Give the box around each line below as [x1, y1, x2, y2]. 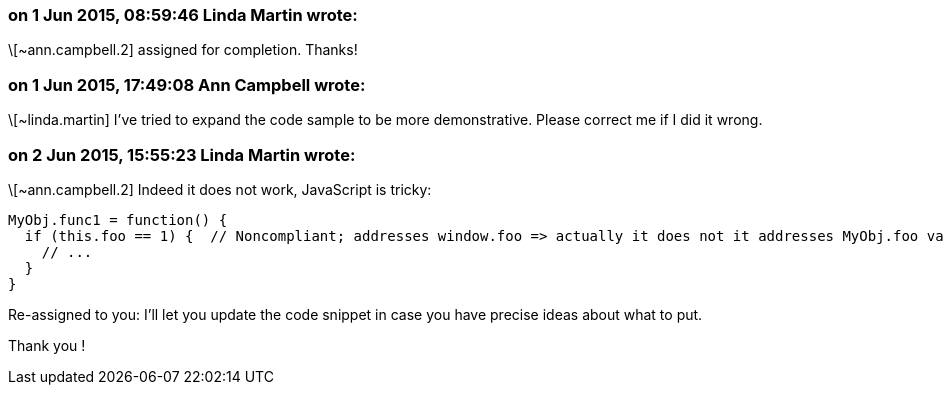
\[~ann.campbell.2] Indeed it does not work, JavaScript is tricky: [8, 180, 432, 198]
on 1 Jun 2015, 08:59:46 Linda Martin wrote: [8, 5, 358, 25]
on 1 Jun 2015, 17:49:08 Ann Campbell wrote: [8, 74, 366, 95]
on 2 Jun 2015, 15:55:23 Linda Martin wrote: [8, 144, 356, 165]
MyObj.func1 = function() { [8, 211, 228, 228]
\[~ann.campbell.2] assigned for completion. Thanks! [8, 41, 358, 59]
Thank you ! [8, 336, 86, 354]
